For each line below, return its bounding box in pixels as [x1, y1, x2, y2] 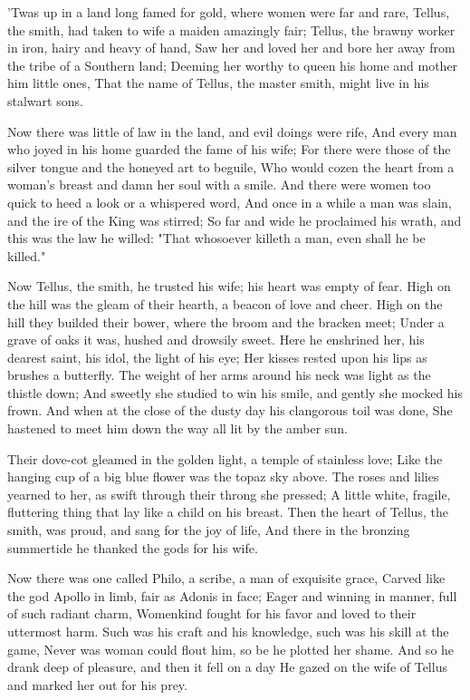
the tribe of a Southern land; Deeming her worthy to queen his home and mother [7, 55, 458, 74]
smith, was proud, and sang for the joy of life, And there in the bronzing [7, 520, 410, 540]
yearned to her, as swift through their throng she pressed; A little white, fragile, [7, 484, 451, 503]
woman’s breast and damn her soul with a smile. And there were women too [7, 175, 431, 194]
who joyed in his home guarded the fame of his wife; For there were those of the [7, 140, 451, 159]
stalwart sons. [7, 91, 83, 110]
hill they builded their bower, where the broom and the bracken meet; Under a [7, 312, 445, 331]
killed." [7, 246, 46, 265]
